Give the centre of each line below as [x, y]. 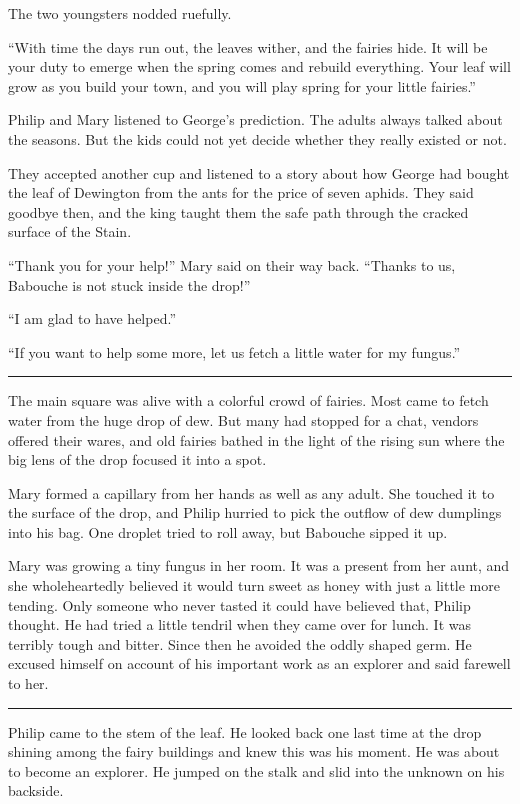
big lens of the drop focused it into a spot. [137, 459]
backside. [36, 790]
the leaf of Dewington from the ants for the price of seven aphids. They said [241, 192]
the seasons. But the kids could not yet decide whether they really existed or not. [257, 138]
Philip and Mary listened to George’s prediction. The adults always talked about [255, 119]
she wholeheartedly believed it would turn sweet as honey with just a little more [254, 585]
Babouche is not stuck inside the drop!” [129, 284]
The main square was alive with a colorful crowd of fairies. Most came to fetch [248, 400]
